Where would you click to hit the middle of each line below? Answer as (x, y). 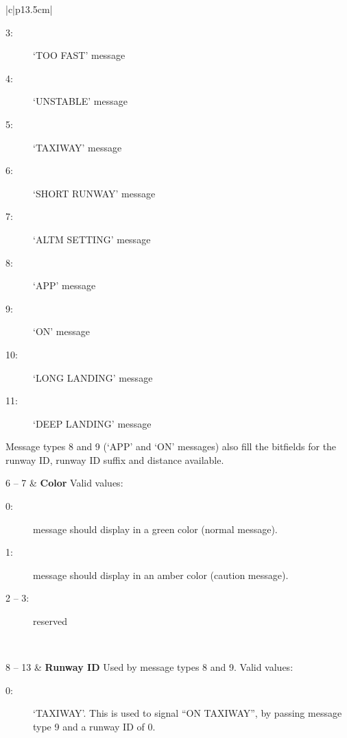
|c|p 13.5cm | (29, 9)
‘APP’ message (64, 285)
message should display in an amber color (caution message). (161, 575)
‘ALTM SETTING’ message (92, 239)
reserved (50, 621)
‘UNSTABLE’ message (80, 101)
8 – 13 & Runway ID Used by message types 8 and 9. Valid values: (149, 667)
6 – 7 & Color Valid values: (64, 483)
